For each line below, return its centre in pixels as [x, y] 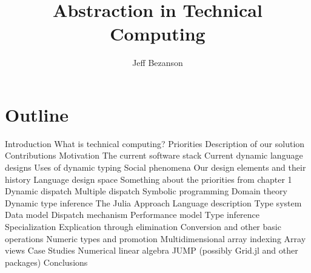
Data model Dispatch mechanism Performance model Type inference [132, 215]
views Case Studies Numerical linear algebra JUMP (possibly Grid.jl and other [152, 250]
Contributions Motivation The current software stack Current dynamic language [154, 155]
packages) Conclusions [46, 262]
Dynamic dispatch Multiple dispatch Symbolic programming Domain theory [146, 191]
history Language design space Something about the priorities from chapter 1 [149, 179]
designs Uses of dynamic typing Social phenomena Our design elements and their [155, 167]
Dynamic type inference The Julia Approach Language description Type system [153, 202]
